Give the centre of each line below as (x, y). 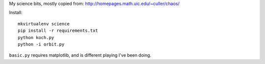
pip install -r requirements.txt (58, 31)
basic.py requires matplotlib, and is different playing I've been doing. (80, 55)
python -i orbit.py (41, 44)
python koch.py (36, 37)
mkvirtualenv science (44, 24)
